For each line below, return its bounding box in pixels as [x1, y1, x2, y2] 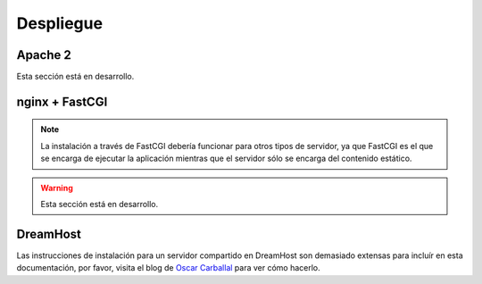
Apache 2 [16, 47, 71, 63]
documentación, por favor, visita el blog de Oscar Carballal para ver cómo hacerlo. [16, 263, 320, 273]
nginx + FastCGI [16, 94, 108, 109]
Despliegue [16, 13, 103, 33]
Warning [40, 182, 73, 193]
